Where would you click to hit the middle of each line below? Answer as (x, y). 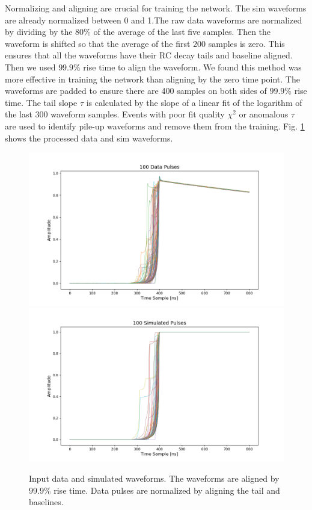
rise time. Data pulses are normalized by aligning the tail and (167, 490)
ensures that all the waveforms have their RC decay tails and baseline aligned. (149, 55)
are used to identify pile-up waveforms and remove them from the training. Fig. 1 (155, 126)
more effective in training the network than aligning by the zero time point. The (152, 79)
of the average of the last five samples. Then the (182, 32)
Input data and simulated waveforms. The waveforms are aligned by (154, 478)
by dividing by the (39, 32)
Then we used (30, 67)
